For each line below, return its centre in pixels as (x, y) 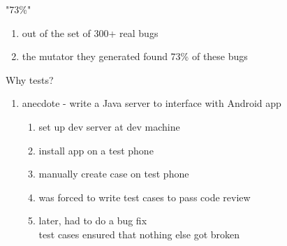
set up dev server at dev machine (109, 126)
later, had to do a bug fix (93, 220)
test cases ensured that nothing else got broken (139, 234)
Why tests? (30, 79)
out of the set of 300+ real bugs (90, 32)
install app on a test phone (96, 150)
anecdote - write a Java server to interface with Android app (152, 103)
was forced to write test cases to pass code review (145, 197)
